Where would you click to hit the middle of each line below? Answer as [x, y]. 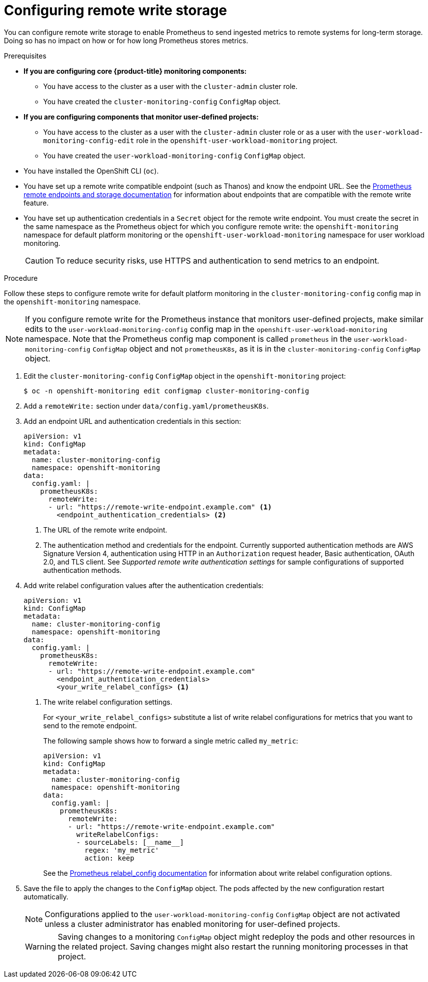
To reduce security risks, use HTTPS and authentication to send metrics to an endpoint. [217, 260]
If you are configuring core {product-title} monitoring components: [135, 71]
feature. [36, 203]
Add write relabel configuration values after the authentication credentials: [144, 585]
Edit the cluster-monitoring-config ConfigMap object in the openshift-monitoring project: [185, 376]
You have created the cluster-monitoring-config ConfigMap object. [162, 101]
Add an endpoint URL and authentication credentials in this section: [133, 421]
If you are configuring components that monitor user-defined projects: [141, 117]
